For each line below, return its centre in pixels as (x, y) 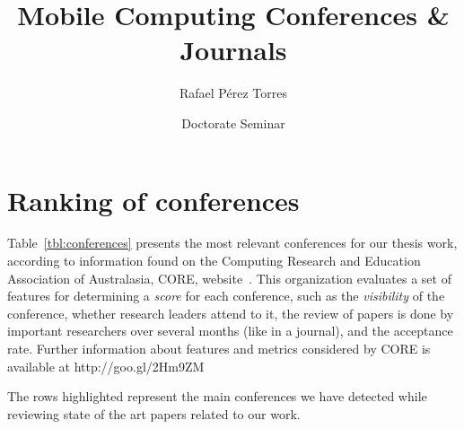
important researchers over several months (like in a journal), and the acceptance (230, 331)
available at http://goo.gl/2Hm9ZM (106, 366)
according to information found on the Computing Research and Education (214, 261)
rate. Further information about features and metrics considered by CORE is (219, 348)
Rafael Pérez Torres (233, 93)
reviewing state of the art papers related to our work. (154, 413)
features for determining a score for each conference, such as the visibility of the (226, 296)
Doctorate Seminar (233, 123)
